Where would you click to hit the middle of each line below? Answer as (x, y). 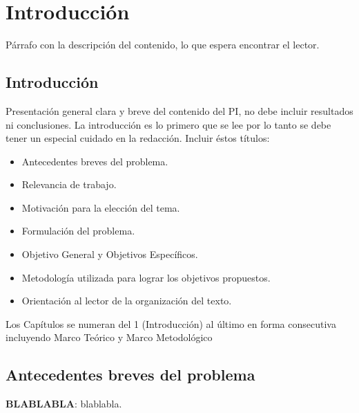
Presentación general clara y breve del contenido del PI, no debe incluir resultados (179, 110)
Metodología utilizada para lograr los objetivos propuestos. (146, 277)
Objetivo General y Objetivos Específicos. (110, 254)
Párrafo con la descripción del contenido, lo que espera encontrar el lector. (163, 45)
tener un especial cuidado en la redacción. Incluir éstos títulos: (138, 138)
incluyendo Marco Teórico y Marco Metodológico (109, 337)
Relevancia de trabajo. (69, 184)
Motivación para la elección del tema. (101, 207)
